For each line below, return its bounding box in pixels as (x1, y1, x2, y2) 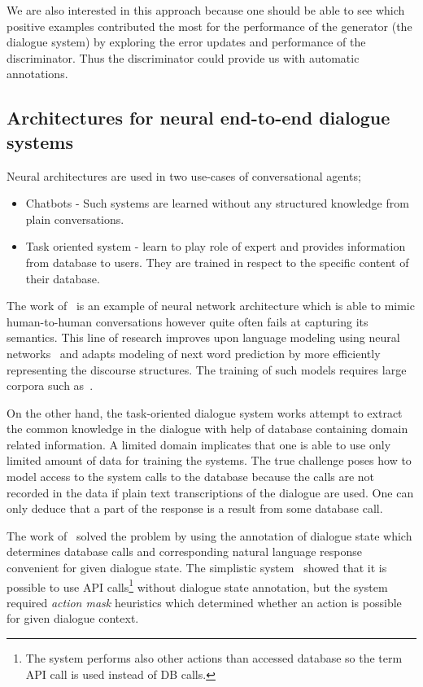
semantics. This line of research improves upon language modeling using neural (7, 329, 400, 346)
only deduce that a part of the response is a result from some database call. (7, 500, 383, 517)
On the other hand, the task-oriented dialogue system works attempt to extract (7, 404, 403, 421)
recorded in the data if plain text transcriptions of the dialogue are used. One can (7, 484, 414, 501)
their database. (25, 269, 100, 287)
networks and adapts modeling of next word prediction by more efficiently (7, 344, 381, 361)
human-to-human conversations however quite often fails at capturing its (7, 313, 368, 330)
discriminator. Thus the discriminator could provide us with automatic (7, 49, 360, 66)
